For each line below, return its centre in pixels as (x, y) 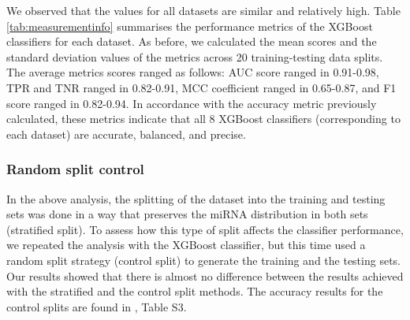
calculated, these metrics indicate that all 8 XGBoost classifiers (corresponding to (203, 119)
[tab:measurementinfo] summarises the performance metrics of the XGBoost (190, 26)
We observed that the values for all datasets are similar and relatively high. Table (203, 10)
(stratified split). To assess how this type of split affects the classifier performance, (205, 229)
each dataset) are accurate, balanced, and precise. (126, 134)
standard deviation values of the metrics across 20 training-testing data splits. (195, 56)
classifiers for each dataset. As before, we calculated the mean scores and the (192, 41)
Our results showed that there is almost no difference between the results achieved (205, 275)
